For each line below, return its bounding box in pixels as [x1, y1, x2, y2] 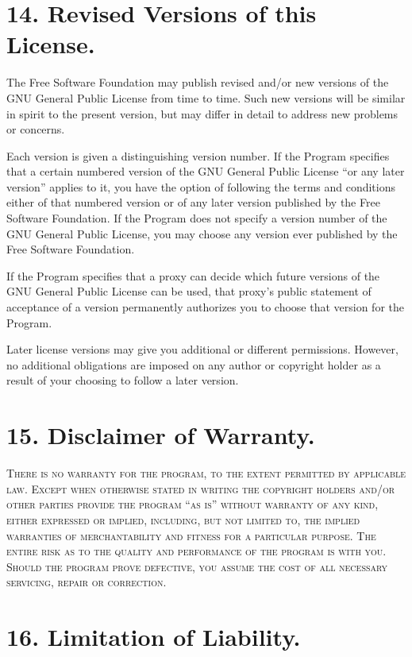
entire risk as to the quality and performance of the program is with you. [6, 543, 387, 559]
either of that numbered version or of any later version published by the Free [6, 194, 380, 211]
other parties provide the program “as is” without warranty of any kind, [6, 496, 379, 512]
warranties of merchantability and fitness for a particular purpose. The [6, 527, 376, 543]
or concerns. [6, 121, 65, 137]
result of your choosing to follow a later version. [6, 372, 239, 388]
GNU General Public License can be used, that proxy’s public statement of [6, 283, 372, 300]
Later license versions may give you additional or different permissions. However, [6, 341, 399, 357]
